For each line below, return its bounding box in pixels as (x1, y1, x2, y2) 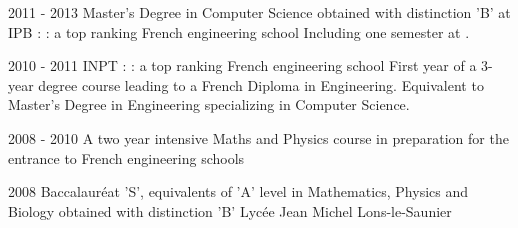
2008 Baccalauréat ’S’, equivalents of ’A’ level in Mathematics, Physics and (8, 181, 469, 202)
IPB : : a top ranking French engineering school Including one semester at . (8, 21, 470, 42)
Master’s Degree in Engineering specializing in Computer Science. (8, 94, 410, 115)
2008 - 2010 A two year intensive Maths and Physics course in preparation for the (8, 127, 509, 148)
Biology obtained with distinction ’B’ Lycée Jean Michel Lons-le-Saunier (8, 200, 452, 221)
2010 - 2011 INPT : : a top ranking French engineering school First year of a (8, 55, 477, 76)
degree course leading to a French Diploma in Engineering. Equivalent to (38, 74, 484, 95)
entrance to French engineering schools (8, 147, 245, 168)
